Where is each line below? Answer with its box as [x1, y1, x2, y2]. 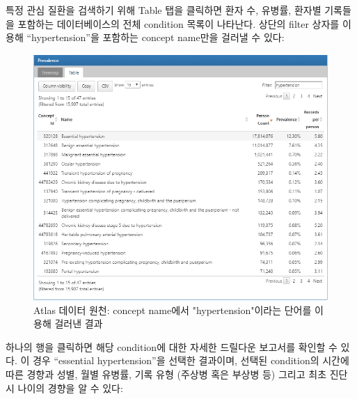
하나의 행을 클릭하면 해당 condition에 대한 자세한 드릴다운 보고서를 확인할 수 [6, 339, 338, 354]
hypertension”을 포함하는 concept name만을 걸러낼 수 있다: [31, 30, 285, 45]
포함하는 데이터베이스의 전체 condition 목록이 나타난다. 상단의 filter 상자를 [17, 16, 340, 31]
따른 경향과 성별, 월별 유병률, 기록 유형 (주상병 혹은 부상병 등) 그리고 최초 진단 [6, 366, 348, 381]
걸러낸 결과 [54, 316, 103, 331]
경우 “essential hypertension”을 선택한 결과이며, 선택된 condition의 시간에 [32, 353, 349, 368]
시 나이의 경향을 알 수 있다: [6, 380, 123, 395]
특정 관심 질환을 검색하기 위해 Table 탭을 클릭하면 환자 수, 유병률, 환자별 [6, 3, 322, 17]
